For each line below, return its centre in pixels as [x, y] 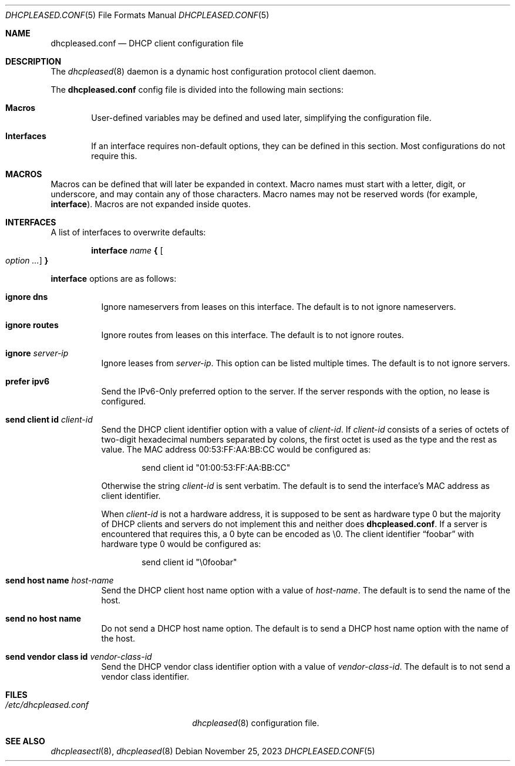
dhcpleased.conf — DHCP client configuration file [147, 43]
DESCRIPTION [33, 61]
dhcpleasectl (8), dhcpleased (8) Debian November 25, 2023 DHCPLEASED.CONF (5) [213, 751]
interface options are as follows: [114, 279]
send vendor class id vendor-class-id [79, 657]
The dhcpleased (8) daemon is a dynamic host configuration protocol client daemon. [213, 71]
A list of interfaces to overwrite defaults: [128, 232]
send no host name [43, 618]
